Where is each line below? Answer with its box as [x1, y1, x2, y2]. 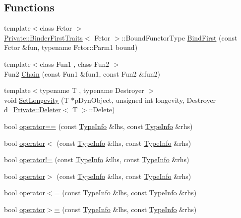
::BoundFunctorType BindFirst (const [121, 32, 238, 43]
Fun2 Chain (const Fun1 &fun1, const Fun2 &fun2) [4, 68, 161, 79]
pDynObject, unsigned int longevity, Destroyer [74, 94, 216, 105]
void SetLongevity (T [4, 94, 69, 105]
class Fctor [40, 23, 72, 33]
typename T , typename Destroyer [40, 85, 144, 95]
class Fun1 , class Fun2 [40, 58, 110, 69]
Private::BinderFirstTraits [4, 32, 83, 43]
